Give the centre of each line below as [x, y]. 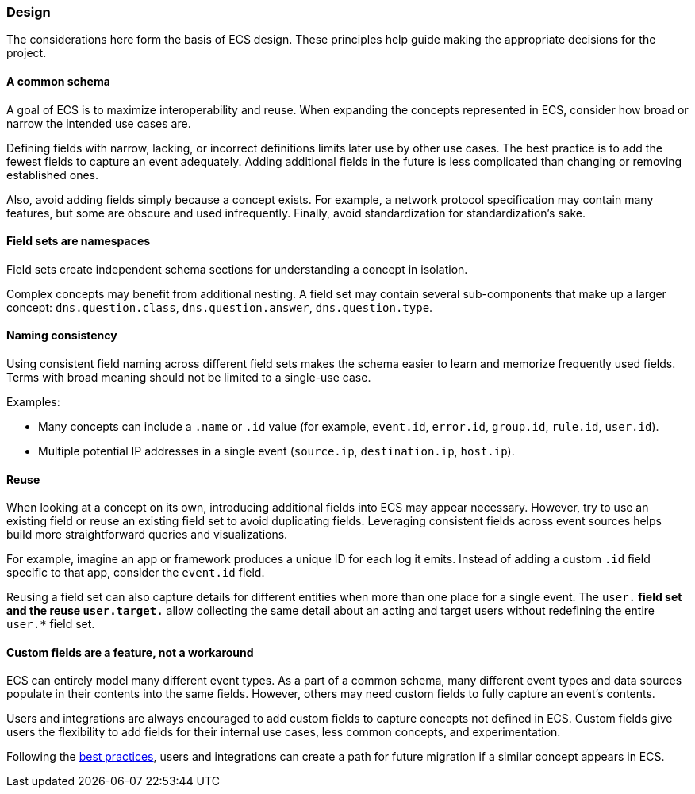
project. [27, 53]
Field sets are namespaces [79, 241]
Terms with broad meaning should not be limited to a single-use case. [189, 378]
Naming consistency [62, 336]
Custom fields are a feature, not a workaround [130, 652]
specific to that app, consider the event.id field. [136, 573]
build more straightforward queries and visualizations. [147, 535]
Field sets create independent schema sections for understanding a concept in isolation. [237, 269]
